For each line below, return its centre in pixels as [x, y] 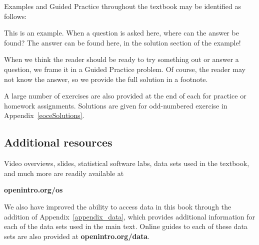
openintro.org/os [33, 190]
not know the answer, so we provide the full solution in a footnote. [106, 79]
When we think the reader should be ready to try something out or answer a [121, 59]
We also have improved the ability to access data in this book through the [118, 206]
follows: [15, 16]
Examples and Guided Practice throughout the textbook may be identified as [123, 6]
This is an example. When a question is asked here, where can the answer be [121, 33]
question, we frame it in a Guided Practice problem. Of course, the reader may [125, 69]
